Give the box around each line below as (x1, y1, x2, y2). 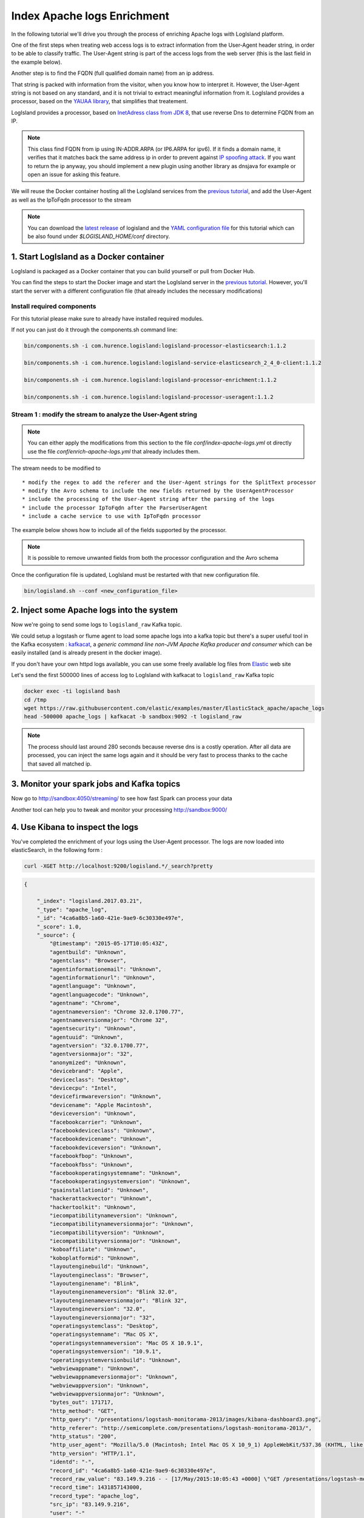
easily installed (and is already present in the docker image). (11, 649, 162, 656)
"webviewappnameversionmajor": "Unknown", (49, 1373, 178, 1381)
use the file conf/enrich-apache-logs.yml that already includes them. (27, 448, 200, 455)
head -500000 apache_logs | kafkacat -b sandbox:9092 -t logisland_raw (24, 713, 242, 720)
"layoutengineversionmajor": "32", (49, 1314, 156, 1321)
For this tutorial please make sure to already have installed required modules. (11, 315, 204, 322)
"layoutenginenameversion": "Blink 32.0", (49, 1288, 178, 1296)
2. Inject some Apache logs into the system (11, 605, 178, 616)
